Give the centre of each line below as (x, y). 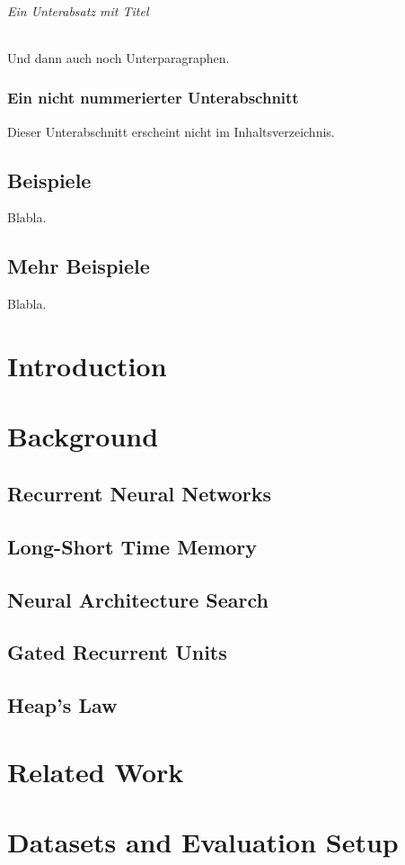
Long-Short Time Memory (132, 546)
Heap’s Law (62, 705)
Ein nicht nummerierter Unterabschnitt (153, 98)
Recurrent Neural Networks (140, 493)
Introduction (87, 365)
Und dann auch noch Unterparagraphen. (119, 57)
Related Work (96, 771)
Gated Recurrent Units (117, 652)
